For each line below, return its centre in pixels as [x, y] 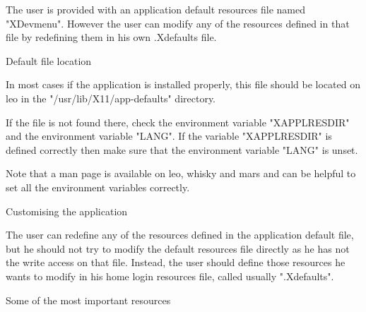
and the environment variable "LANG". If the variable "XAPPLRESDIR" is [169, 136]
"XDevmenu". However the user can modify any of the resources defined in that [178, 23]
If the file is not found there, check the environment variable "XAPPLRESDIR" [178, 122]
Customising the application [67, 211]
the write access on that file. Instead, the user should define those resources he [176, 262]
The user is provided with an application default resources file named [155, 9]
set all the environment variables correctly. [98, 187]
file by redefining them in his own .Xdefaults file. [111, 37]
